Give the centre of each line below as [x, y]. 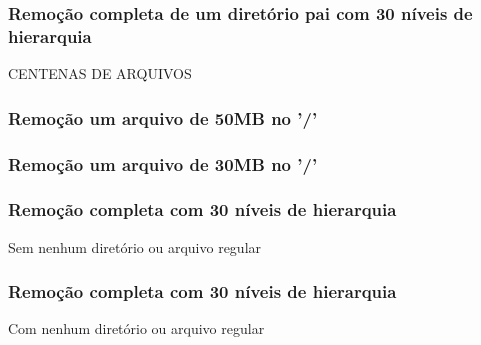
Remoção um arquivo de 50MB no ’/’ [163, 117]
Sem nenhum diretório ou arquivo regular [135, 246]
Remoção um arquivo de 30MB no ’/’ [163, 163]
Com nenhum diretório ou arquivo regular [136, 328]
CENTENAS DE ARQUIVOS [100, 73]
